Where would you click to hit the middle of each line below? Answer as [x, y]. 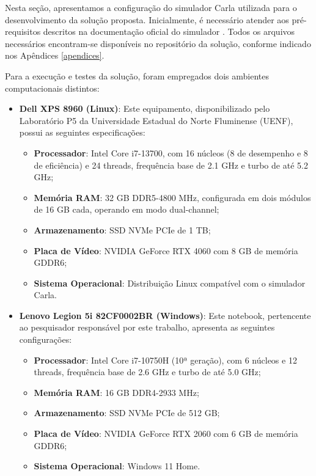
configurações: [46, 339]
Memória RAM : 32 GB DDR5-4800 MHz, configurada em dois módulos [172, 197]
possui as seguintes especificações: [82, 132]
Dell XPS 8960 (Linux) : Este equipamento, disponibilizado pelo [145, 108]
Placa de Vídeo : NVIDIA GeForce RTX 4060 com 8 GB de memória [166, 250]
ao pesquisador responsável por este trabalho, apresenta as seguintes [147, 327]
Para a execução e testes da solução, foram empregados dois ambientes [137, 75]
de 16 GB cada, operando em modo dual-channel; [127, 209]
